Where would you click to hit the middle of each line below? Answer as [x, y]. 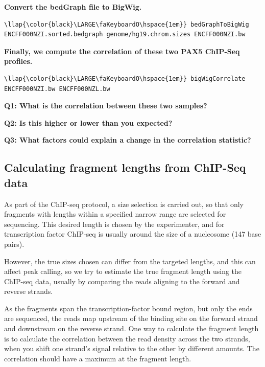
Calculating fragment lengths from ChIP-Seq [125, 167]
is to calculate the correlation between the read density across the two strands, [127, 338]
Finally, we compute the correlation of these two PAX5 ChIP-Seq [122, 51]
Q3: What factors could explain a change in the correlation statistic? [128, 140]
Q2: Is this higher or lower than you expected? [88, 122]
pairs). [14, 244]
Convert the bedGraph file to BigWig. [73, 7]
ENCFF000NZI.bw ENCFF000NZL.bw [57, 89]
